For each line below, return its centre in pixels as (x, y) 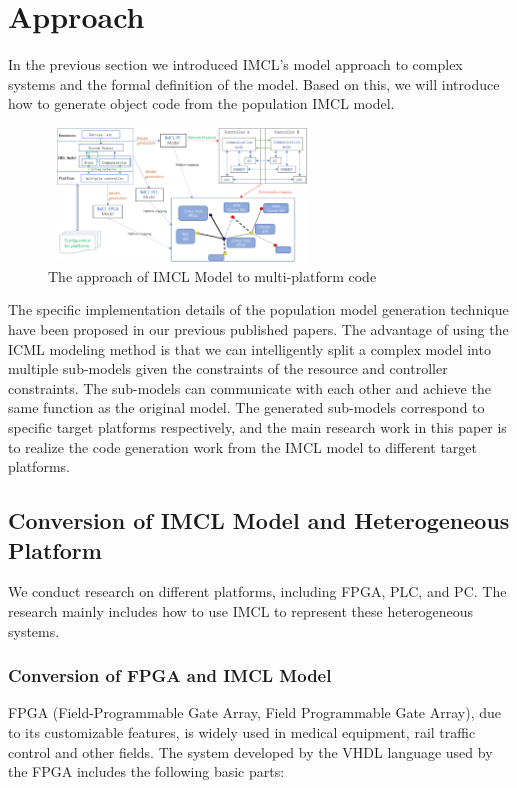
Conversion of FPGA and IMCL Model (170, 675)
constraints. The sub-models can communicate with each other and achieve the (249, 387)
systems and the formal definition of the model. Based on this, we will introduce (254, 83)
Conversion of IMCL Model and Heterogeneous (259, 520)
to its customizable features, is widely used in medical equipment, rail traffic (242, 732)
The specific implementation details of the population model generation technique (258, 309)
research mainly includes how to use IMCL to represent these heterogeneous (241, 611)
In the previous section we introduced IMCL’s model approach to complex (235, 64)
